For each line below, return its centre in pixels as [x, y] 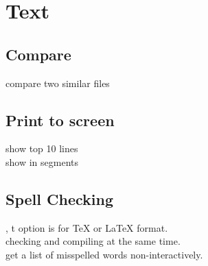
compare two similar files [58, 83]
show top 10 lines [42, 148]
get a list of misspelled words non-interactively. [104, 254]
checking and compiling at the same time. [93, 241]
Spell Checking [59, 198]
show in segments [42, 161]
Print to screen [60, 120]
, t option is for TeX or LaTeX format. [87, 227]
